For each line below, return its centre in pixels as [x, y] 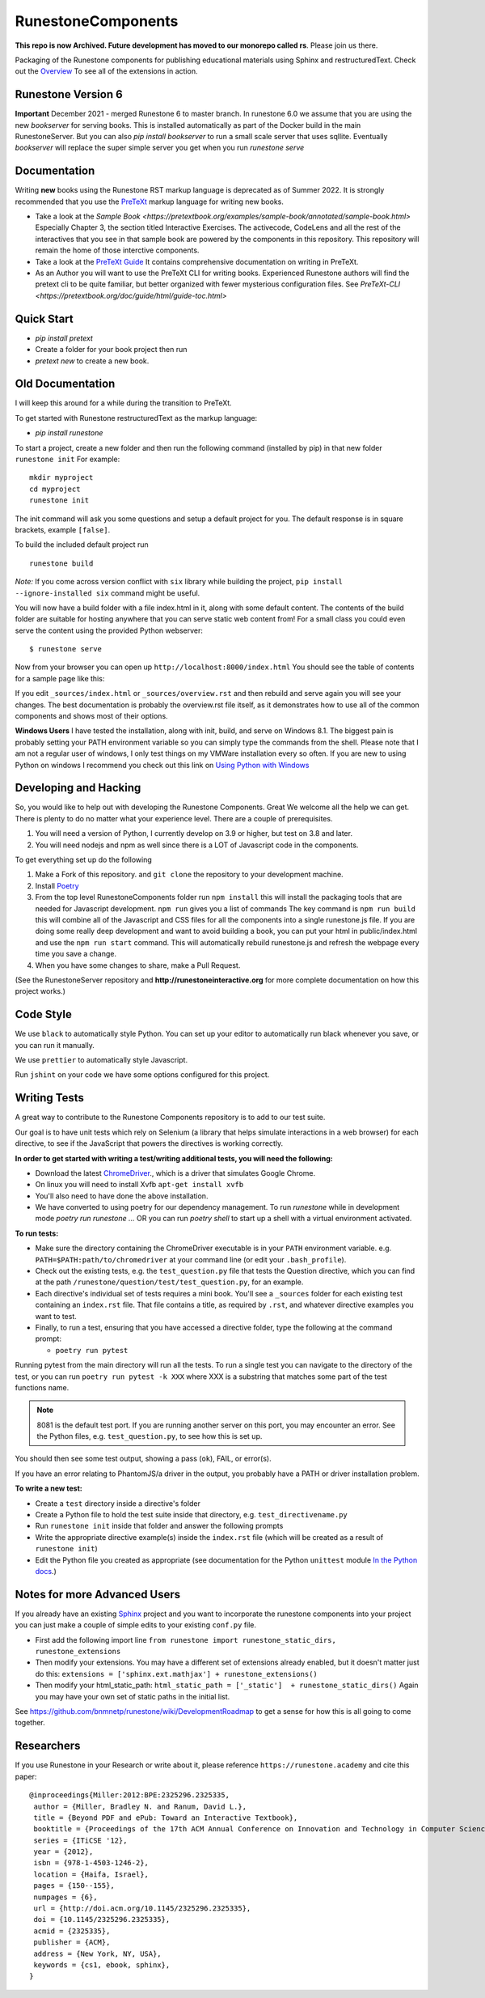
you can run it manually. [55, 1045]
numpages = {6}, [65, 1897]
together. [30, 1723]
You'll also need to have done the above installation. [122, 1196]
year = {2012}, [63, 1852]
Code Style [43, 1014]
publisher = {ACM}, [72, 1943]
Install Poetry [57, 885]
